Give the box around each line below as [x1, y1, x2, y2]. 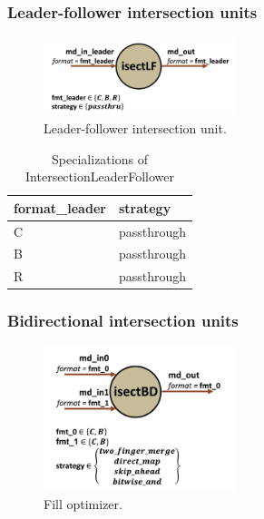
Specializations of [52, 149, 148, 168]
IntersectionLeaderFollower [25, 167, 174, 186]
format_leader [14, 198, 106, 217]
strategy [118, 198, 171, 217]
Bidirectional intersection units [7, 309, 239, 332]
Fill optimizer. [44, 495, 122, 514]
